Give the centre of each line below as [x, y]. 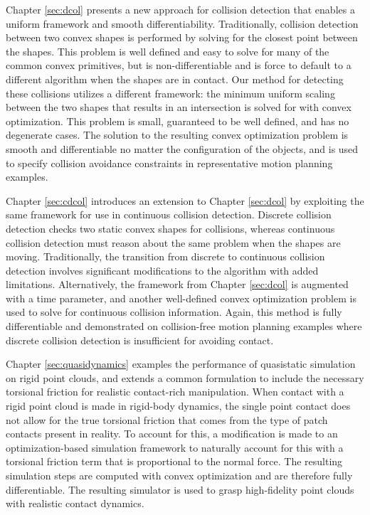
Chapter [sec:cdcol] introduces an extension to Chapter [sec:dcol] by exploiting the [185, 200]
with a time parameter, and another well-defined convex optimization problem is [181, 298]
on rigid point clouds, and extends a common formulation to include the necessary [185, 377]
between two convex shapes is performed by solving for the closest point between [182, 37]
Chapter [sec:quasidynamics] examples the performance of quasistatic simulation [181, 364]
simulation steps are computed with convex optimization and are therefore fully [179, 475]
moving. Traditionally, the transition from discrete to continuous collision [165, 256]
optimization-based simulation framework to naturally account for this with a [175, 447]
